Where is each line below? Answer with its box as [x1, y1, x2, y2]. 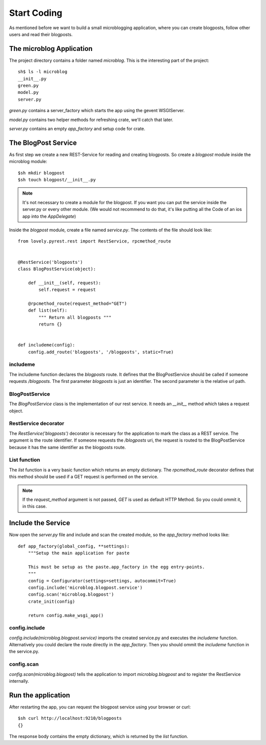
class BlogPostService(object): [18, 266, 96, 272]
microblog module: [9, 159, 48, 165]
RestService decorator [9, 420, 65, 427]
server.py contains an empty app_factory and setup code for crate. [9, 125, 145, 131]
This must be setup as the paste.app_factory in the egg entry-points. [28, 564, 205, 570]
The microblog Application [9, 44, 93, 53]
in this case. [22, 503, 47, 509]
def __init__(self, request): [28, 280, 101, 286]
